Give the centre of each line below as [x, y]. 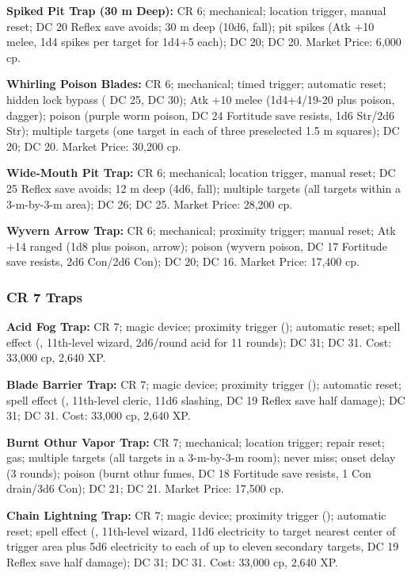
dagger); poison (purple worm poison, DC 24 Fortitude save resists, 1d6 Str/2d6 [200, 115]
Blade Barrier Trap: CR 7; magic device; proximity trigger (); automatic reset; [204, 384]
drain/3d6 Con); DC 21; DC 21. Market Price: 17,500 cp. [145, 488]
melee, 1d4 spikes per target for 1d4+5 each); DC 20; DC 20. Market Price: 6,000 [204, 42]
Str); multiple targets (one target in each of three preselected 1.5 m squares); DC [203, 131]
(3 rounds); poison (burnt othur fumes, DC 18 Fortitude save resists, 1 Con [189, 472]
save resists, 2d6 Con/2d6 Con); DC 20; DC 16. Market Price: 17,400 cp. [183, 261]
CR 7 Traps [44, 296]
